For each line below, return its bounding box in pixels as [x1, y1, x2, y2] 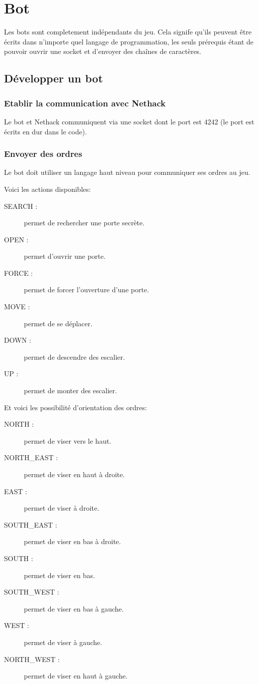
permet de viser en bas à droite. [24, 536, 121, 547]
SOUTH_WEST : [4, 587, 59, 597]
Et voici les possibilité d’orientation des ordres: [4, 402, 147, 412]
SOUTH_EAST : [4, 519, 57, 530]
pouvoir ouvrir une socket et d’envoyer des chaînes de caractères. [4, 46, 202, 56]
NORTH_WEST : [4, 654, 60, 664]
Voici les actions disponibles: [4, 183, 91, 194]
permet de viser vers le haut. [24, 435, 112, 446]
